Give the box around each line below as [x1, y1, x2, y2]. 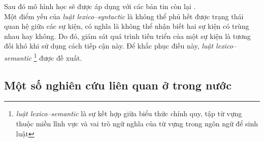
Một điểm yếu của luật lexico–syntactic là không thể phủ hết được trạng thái [4, 11, 244, 21]
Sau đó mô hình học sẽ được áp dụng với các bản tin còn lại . [4, 1, 196, 11]
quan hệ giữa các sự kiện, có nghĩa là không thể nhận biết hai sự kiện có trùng [4, 21, 249, 31]
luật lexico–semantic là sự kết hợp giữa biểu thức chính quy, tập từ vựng [16, 108, 242, 119]
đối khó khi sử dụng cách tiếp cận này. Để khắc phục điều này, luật [4, 40, 214, 51]
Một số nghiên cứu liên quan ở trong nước [4, 77, 232, 92]
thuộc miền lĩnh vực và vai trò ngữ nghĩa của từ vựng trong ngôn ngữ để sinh [16, 118, 258, 129]
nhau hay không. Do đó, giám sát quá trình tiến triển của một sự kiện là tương [4, 30, 251, 41]
